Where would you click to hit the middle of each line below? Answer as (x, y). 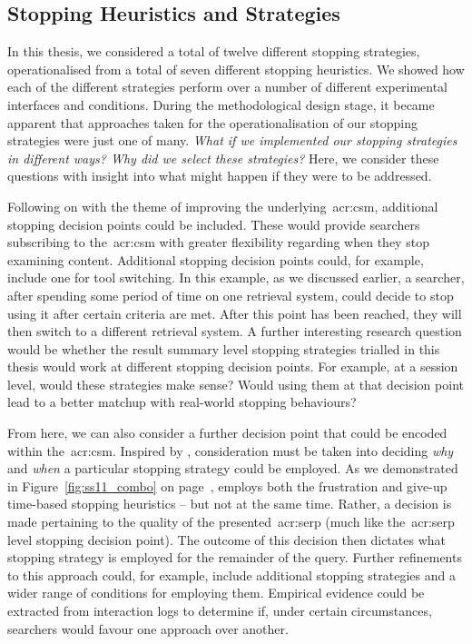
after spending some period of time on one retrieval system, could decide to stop (231, 295)
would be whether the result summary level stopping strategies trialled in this (224, 348)
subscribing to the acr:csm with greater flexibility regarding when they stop (218, 242)
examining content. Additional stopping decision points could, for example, (216, 259)
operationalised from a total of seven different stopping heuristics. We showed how (236, 69)
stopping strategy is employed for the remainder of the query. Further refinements (235, 557)
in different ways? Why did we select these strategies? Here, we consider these (223, 158)
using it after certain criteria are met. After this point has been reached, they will (235, 313)
